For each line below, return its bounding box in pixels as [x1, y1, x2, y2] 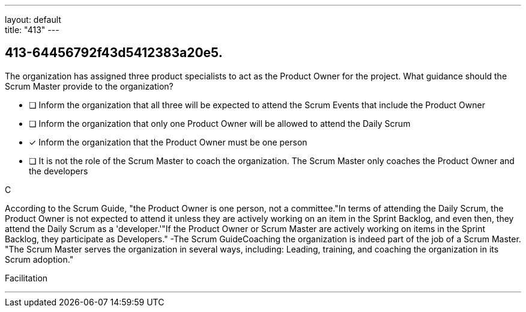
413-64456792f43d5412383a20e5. [5, 45, 223, 61]
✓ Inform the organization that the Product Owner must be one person [29, 136, 307, 147]
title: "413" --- [5, 25, 59, 35]
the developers [29, 165, 88, 176]
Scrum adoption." [5, 254, 74, 265]
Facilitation [5, 272, 48, 283]
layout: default [5, 14, 61, 25]
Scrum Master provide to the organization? [5, 81, 174, 91]
